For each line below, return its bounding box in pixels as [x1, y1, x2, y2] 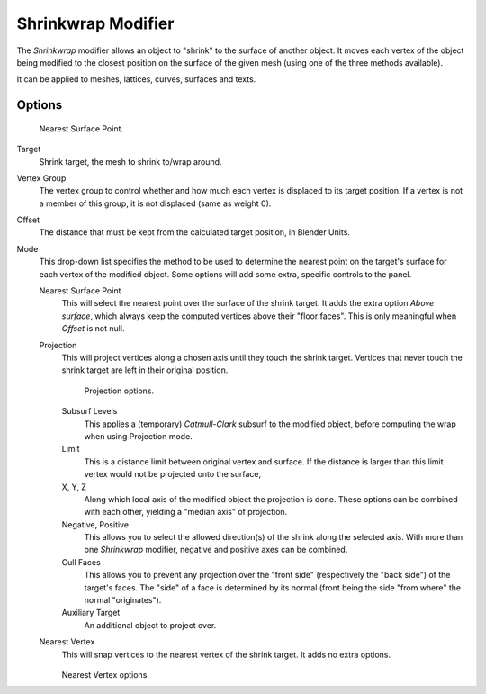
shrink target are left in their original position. [61, 365, 229, 375]
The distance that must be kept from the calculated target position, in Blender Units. [39, 227, 351, 238]
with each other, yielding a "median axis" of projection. [84, 507, 288, 518]
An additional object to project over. [84, 619, 217, 630]
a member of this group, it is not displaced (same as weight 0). [39, 198, 272, 209]
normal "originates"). [84, 595, 162, 606]
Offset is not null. [61, 323, 125, 334]
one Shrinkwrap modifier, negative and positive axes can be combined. [84, 545, 348, 555]
